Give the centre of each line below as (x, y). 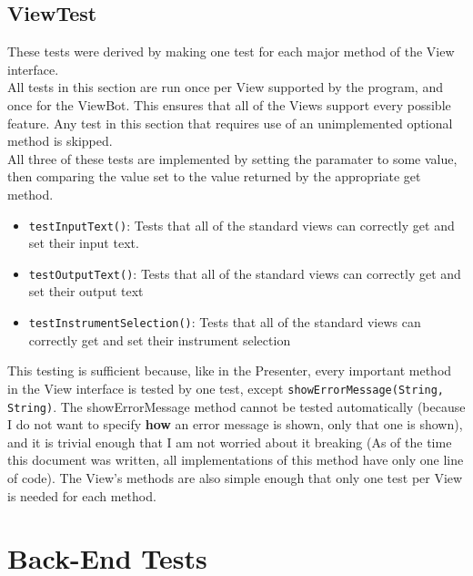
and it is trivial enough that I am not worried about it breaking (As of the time (230, 442)
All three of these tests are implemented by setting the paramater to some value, (232, 158)
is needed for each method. (82, 495)
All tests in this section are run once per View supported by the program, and (225, 87)
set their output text (86, 291)
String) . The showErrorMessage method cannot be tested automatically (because (236, 406)
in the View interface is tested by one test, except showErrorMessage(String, (226, 388)
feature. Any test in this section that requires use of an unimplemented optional (230, 123)
